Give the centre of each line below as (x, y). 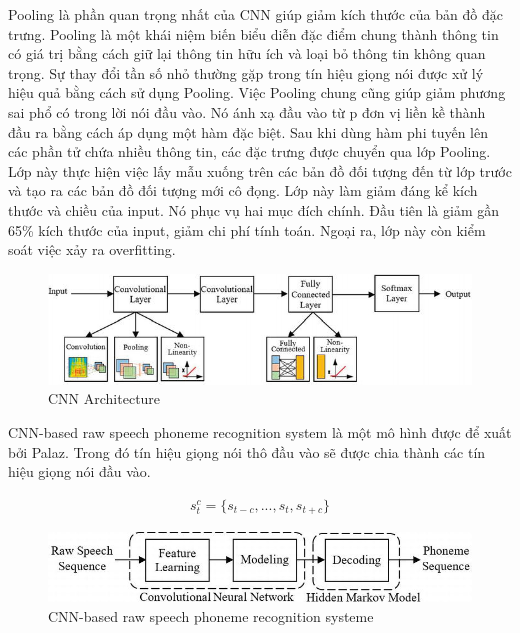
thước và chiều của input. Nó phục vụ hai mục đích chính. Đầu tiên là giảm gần (253, 209)
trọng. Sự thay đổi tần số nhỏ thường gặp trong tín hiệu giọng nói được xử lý (246, 72)
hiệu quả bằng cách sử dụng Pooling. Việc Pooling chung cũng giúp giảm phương (257, 92)
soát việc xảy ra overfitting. (92, 249)
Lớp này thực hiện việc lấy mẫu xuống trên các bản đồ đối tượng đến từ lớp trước (260, 170)
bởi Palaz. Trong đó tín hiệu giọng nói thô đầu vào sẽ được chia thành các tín (247, 451)
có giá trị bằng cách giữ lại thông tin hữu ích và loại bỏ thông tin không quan (247, 53)
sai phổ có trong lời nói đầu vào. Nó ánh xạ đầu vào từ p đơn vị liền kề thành (247, 111)
